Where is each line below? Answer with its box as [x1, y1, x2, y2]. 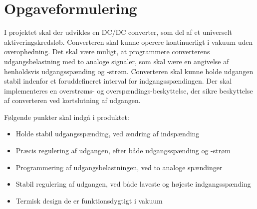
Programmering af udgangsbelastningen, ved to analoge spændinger [15, 162, 223, 172]
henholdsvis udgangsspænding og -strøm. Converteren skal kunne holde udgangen [4, 66, 254, 76]
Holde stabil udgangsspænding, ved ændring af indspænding [15, 128, 200, 139]
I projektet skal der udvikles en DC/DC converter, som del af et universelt [4, 27, 233, 37]
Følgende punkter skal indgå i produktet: [4, 111, 129, 122]
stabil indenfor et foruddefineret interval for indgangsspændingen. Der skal [4, 76, 232, 86]
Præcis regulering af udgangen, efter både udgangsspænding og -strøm [15, 145, 231, 156]
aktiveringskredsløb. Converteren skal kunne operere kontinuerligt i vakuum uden [4, 36, 253, 47]
